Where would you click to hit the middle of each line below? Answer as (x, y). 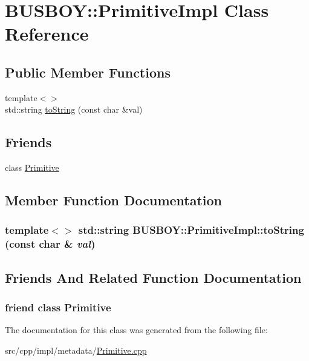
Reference (47, 34)
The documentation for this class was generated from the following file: (136, 330)
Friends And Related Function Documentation (153, 277)
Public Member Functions (88, 72)
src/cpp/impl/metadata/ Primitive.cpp (76, 350)
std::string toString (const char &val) (74, 109)
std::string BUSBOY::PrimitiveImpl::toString (191, 230)
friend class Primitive (58, 307)
